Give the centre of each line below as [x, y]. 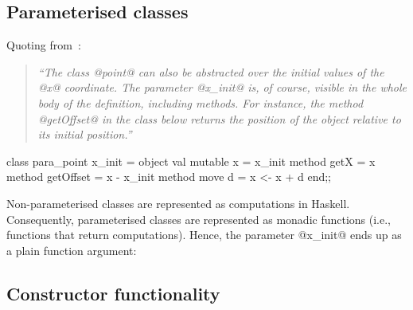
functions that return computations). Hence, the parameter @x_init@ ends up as [204, 235]
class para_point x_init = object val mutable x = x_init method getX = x [191, 161]
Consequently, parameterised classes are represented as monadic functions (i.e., [199, 219]
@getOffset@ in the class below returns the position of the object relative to [219, 118]
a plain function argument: [72, 250]
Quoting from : [44, 45]
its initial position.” [85, 134]
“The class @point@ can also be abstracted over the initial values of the [211, 71]
